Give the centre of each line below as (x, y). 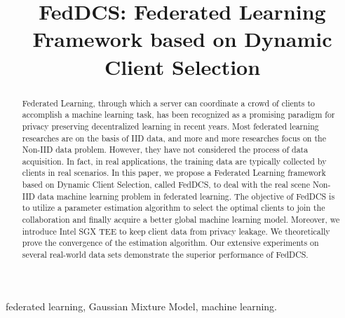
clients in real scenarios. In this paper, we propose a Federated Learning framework (174, 173)
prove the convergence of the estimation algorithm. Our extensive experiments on (170, 243)
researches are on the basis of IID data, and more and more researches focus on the (174, 138)
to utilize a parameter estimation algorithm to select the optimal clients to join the (174, 208)
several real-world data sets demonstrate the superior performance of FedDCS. (165, 255)
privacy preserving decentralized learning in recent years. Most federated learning (170, 126)
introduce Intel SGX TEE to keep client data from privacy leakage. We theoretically (176, 231)
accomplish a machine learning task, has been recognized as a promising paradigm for (178, 115)
